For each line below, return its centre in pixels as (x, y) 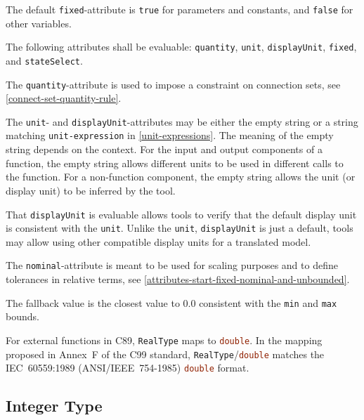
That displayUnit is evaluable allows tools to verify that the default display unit (181, 214)
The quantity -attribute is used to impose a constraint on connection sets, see (173, 84)
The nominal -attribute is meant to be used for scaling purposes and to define (172, 265)
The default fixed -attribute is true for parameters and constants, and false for (180, 9)
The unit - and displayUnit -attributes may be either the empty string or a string (182, 121)
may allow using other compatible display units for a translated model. (158, 241)
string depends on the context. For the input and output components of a (164, 149)
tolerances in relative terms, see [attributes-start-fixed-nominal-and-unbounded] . (178, 279)
